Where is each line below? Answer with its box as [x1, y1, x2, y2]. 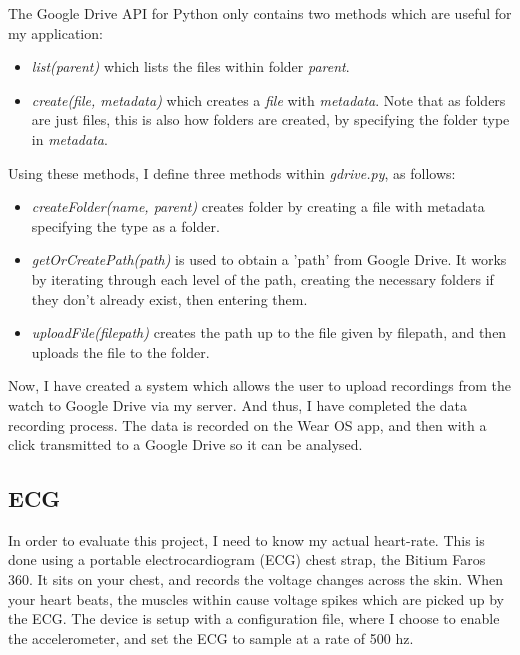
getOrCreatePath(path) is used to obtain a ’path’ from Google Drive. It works [31, 249, 507, 270]
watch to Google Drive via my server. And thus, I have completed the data [8, 394, 468, 415]
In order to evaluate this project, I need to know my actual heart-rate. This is [8, 529, 485, 550]
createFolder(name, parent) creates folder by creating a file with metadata [31, 196, 485, 217]
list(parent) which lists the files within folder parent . [31, 56, 350, 77]
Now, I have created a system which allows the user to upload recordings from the [8, 375, 511, 396]
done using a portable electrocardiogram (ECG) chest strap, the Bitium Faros [8, 549, 486, 570]
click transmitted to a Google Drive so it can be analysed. [8, 434, 363, 455]
